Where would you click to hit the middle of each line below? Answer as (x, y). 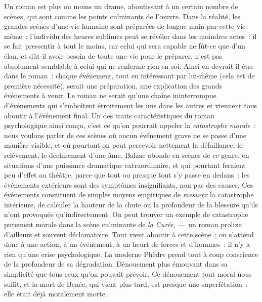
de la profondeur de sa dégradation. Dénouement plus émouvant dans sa (116, 264)
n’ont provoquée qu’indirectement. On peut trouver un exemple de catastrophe (126, 214)
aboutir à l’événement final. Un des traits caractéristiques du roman (109, 115)
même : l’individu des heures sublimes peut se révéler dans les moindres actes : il (130, 36)
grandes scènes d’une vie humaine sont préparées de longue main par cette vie (125, 26)
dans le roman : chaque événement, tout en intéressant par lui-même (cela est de (129, 76)
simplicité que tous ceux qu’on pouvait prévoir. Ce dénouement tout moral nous (128, 274)
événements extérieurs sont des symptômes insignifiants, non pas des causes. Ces (129, 184)
